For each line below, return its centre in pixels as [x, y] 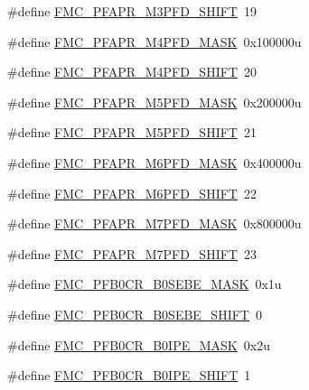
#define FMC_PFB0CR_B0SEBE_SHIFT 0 [135, 314]
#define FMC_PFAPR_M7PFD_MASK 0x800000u [154, 223]
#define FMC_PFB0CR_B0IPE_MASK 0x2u [139, 344]
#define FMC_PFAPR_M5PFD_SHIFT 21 [132, 132]
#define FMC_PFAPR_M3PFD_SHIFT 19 [132, 11]
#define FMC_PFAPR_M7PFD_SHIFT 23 [132, 253]
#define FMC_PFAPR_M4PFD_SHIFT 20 [132, 72]
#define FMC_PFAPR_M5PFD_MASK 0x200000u [154, 102]
